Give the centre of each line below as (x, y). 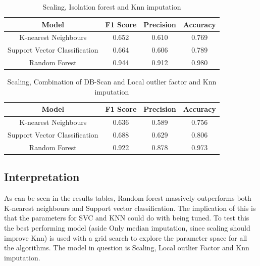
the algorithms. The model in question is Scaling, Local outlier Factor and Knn (127, 248)
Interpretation (42, 177)
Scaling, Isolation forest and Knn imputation (112, 7)
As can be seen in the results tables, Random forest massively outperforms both (128, 198)
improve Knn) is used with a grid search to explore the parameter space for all (126, 237)
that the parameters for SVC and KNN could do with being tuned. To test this (127, 218)
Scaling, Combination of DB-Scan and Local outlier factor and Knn (112, 82)
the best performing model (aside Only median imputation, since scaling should (127, 228)
